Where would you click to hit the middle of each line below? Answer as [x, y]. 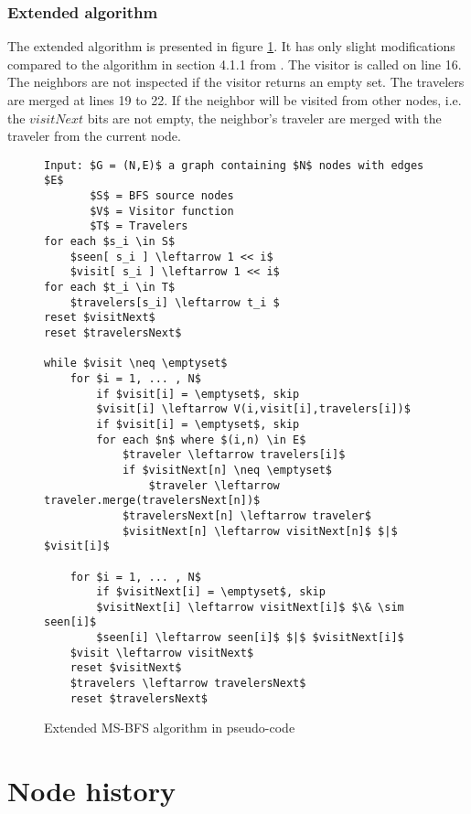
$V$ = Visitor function [162, 211]
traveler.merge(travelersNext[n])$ [152, 501]
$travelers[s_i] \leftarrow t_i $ [175, 302]
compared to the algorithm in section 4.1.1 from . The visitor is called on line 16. [235, 64]
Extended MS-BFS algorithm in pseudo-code [170, 728]
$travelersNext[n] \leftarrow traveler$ [246, 515]
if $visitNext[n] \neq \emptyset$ [227, 470]
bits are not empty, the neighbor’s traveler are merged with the [264, 118]
